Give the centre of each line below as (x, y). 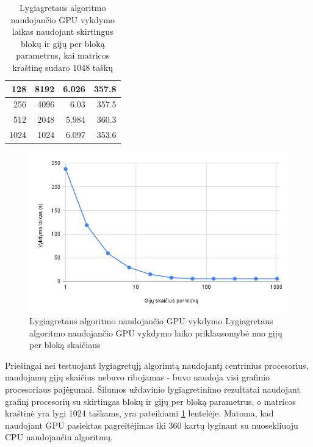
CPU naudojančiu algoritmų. (59, 437)
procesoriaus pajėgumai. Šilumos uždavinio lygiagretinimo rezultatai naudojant (153, 389)
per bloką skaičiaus (65, 345)
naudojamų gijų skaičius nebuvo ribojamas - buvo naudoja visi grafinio (138, 377)
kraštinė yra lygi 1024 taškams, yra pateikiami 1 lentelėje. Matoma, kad (139, 413)
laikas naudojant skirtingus (63, 31)
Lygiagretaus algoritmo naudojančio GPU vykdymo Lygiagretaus (151, 320)
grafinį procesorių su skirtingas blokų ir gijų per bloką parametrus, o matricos (150, 401)
